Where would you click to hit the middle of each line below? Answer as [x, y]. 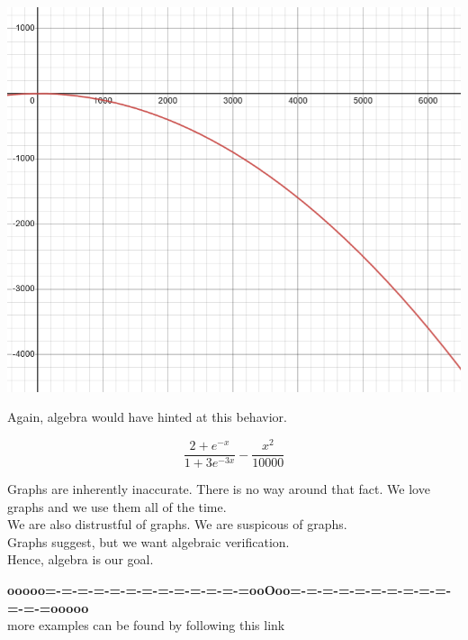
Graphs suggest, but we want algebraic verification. [148, 541]
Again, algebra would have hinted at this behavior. [147, 417]
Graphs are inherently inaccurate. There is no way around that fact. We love [219, 489]
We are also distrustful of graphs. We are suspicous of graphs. [177, 524]
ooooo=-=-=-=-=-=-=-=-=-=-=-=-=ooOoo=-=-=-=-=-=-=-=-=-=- [229, 590]
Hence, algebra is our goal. [81, 559]
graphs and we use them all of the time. [117, 506]
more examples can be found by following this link [146, 625]
